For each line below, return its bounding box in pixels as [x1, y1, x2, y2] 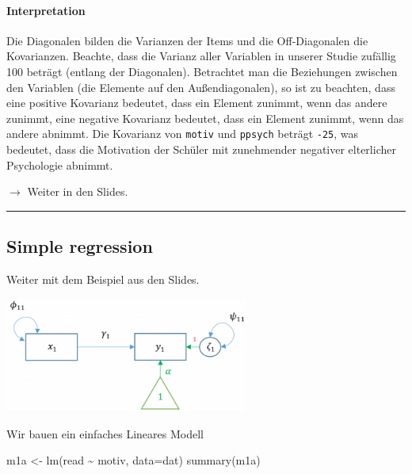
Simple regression [6, 234, 153, 258]
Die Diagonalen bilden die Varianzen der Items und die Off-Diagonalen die [6, 32, 368, 48]
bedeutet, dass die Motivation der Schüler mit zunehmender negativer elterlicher [6, 141, 396, 158]
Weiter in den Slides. [27, 183, 128, 200]
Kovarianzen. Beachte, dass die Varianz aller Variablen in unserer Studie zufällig [6, 48, 396, 64]
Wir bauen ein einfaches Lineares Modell [6, 425, 204, 442]
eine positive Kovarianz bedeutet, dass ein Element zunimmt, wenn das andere [6, 94, 387, 111]
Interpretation [6, 2, 86, 18]
